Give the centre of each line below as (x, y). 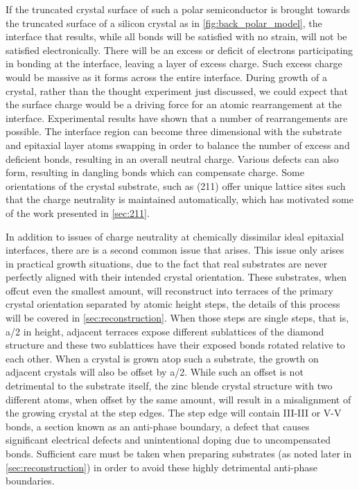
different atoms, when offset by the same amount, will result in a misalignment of (178, 399)
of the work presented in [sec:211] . (78, 212)
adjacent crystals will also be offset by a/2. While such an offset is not (155, 372)
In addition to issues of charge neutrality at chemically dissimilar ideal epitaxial (175, 236)
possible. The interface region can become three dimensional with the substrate (174, 131)
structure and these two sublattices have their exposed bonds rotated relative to (175, 345)
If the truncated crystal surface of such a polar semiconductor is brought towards (178, 9)
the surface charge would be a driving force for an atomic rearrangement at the (174, 104)
